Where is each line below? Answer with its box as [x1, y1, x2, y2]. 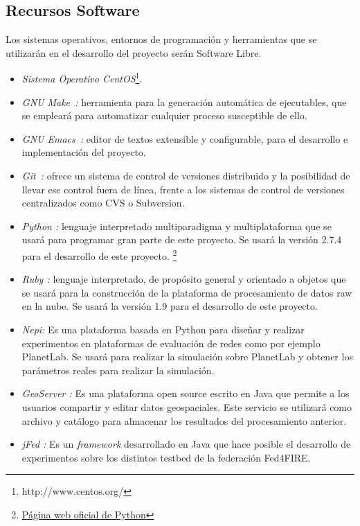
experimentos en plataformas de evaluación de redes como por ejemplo [21, 335, 321, 350]
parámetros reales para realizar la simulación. [21, 362, 215, 377]
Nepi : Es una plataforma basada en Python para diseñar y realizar [21, 322, 305, 337]
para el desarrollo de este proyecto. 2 [21, 246, 177, 263]
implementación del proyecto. [21, 145, 146, 159]
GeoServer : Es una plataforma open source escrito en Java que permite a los [21, 386, 350, 401]
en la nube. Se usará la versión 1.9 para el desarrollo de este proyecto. [21, 299, 318, 313]
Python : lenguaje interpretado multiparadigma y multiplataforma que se [21, 218, 332, 233]
